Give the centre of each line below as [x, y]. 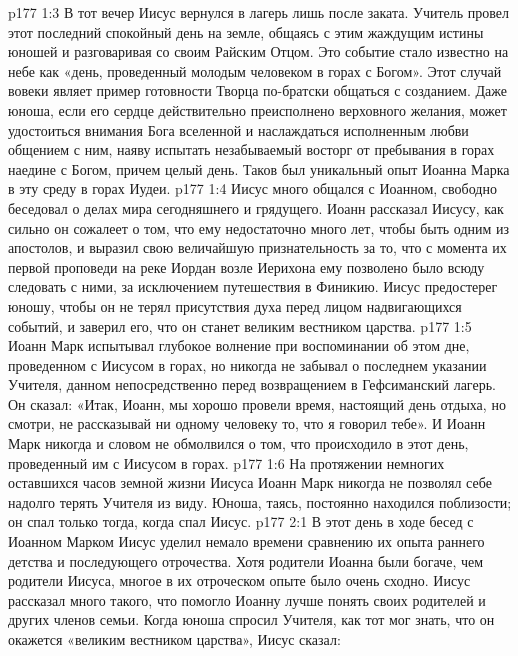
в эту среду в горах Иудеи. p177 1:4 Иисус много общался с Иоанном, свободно [252, 188]
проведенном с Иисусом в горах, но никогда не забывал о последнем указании [247, 364]
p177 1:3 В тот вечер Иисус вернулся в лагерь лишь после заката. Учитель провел [259, 12]
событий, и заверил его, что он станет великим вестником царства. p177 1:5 [240, 325]
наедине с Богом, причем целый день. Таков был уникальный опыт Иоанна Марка [259, 168]
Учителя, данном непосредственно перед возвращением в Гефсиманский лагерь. [252, 384]
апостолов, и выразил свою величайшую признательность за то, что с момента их [257, 247]
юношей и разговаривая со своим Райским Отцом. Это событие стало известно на [258, 51]
